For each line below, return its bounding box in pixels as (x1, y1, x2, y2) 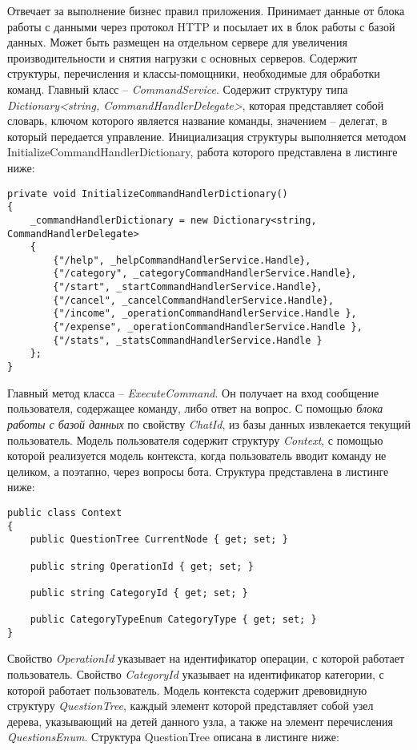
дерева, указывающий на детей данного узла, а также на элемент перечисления (7, 712, 394, 729)
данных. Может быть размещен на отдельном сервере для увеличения (7, 34, 347, 50)
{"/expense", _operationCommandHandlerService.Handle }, (53, 321, 363, 333)
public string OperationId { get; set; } (30, 560, 254, 572)
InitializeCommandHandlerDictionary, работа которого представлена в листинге (7, 143, 398, 160)
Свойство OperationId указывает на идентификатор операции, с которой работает (7, 650, 405, 667)
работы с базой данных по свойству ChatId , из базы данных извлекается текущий (7, 415, 411, 432)
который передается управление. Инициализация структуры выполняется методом (7, 127, 407, 144)
